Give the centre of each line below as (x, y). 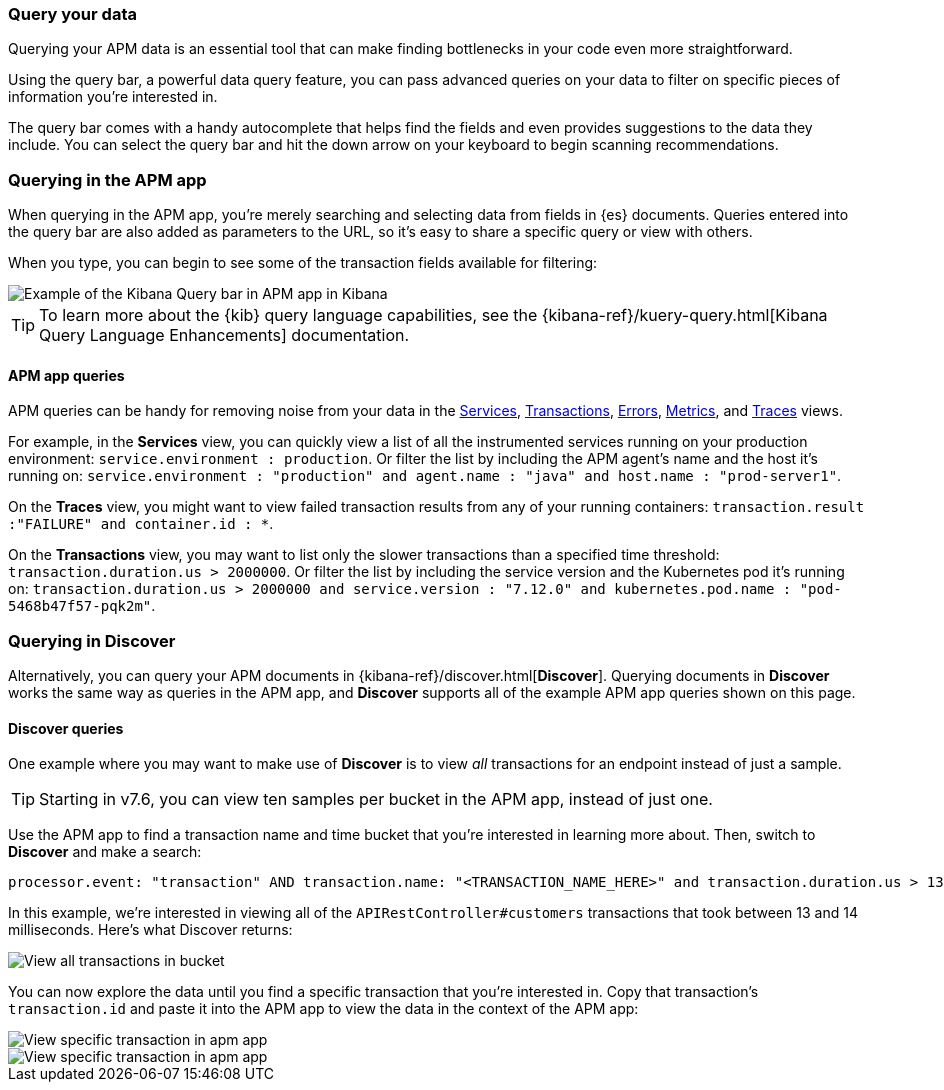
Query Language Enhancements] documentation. (224, 335)
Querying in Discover (92, 640)
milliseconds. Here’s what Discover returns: (150, 930)
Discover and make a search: (105, 852)
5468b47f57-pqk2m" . (82, 606)
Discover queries (66, 728)
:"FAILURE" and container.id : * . (141, 524)
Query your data (72, 14)
